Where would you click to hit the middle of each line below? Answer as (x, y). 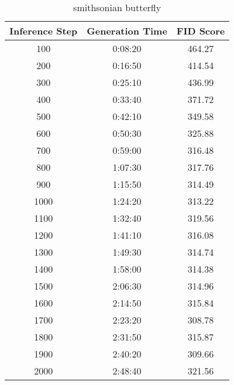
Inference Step (44, 31)
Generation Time (127, 31)
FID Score (201, 31)
